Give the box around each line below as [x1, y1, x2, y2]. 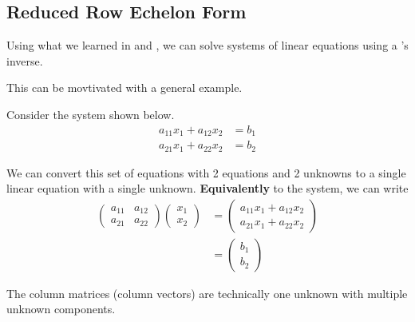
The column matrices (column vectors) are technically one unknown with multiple [6, 284, 408, 301]
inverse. [6, 52, 43, 69]
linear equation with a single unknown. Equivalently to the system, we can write [6, 180, 409, 197]
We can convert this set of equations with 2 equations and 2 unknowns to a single [6, 164, 406, 181]
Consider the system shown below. [6, 105, 175, 122]
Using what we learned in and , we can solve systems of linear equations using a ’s [6, 37, 409, 54]
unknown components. [6, 300, 116, 317]
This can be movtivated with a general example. [6, 79, 243, 96]
